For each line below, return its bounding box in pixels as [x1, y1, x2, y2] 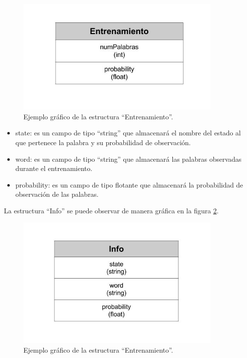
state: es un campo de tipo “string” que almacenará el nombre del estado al [15, 128, 241, 138]
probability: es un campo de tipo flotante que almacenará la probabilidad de [15, 179, 243, 189]
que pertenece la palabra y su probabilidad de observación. [15, 137, 191, 148]
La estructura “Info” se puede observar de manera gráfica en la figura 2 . [4, 206, 219, 215]
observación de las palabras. [15, 189, 99, 199]
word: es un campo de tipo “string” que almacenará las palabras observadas [15, 153, 242, 164]
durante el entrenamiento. [15, 163, 93, 173]
